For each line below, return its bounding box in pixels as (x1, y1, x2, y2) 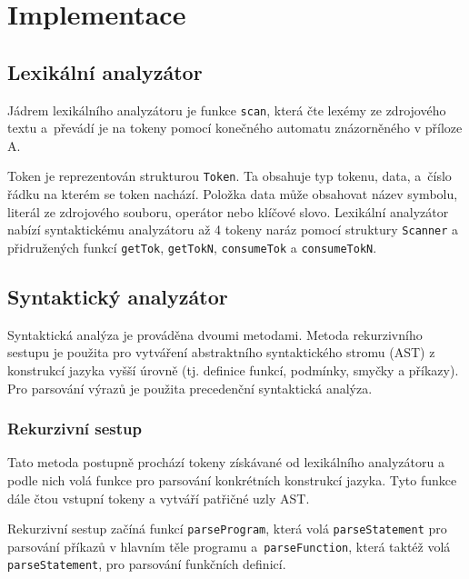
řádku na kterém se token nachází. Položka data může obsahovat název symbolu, (7, 185, 458, 204)
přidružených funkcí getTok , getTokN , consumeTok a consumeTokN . (7, 237, 377, 256)
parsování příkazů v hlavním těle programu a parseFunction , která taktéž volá (7, 536, 451, 555)
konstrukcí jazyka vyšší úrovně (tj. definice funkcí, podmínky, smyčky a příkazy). (7, 360, 459, 379)
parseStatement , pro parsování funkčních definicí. (7, 554, 286, 574)
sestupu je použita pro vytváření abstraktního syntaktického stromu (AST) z (7, 343, 435, 362)
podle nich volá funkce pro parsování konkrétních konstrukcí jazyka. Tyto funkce (7, 470, 457, 489)
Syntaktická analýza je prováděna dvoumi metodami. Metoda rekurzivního (7, 324, 423, 344)
